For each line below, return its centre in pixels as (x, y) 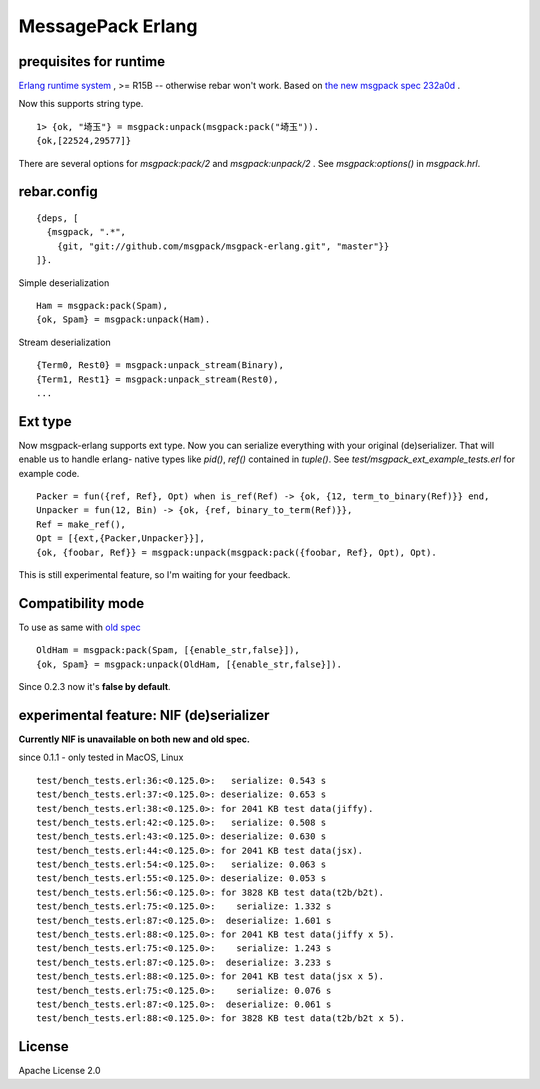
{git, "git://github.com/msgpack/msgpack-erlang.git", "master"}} (223, 246)
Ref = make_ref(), (81, 524)
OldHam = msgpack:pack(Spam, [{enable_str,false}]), (168, 650)
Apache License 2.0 (59, 1071)
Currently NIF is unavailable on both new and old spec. (134, 739)
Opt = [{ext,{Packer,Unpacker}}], (120, 538)
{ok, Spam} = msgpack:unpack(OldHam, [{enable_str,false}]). (189, 664)
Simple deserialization (64, 282)
